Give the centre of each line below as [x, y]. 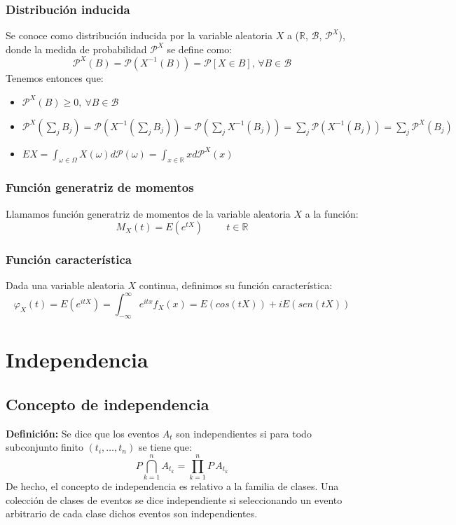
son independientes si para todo [244, 433]
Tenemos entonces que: [55, 77]
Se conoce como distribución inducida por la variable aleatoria [139, 35]
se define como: [200, 49]
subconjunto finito [44, 447]
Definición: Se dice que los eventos [83, 433]
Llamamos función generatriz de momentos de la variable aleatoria [148, 213]
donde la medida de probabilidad [76, 49]
